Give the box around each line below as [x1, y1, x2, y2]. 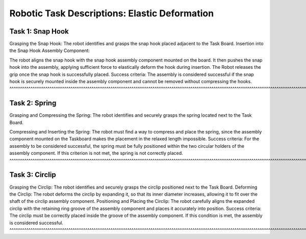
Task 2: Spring [9, 99, 57, 108]
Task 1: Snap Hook [9, 27, 69, 36]
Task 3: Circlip [9, 171, 56, 179]
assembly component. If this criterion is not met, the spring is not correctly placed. [9, 150, 183, 156]
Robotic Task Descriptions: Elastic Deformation [9, 8, 214, 19]
